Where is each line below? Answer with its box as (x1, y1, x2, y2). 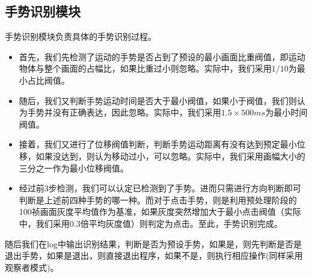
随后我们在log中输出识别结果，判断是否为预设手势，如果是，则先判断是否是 (5, 237, 302, 250)
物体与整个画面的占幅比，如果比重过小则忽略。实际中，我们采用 (19, 62, 272, 75)
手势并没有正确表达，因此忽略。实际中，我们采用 (27, 106, 221, 119)
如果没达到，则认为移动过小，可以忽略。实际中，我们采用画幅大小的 (35, 149, 305, 162)
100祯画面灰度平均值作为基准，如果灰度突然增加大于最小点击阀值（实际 (19, 205, 301, 218)
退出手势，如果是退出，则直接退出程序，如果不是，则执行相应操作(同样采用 (5, 249, 303, 262)
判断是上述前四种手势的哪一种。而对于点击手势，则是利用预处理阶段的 (19, 193, 297, 206)
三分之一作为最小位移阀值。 (19, 161, 129, 174)
